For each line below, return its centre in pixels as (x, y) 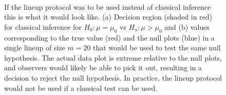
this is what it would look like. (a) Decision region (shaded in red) (108, 17)
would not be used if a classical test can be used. (81, 88)
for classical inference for (43, 26)
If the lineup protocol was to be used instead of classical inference (108, 6)
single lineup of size (35, 47)
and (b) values (187, 26)
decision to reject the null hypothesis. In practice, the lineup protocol (113, 77)
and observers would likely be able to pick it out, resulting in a (103, 68)
